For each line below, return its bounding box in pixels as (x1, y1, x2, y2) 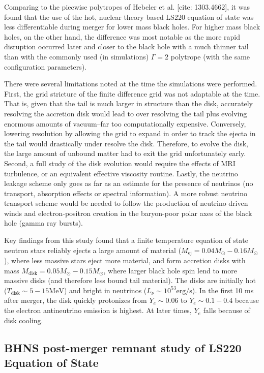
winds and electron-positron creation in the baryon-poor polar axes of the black (4, 207, 252, 218)
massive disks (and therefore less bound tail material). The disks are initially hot (4, 275, 256, 286)
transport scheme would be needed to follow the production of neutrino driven (4, 198, 248, 208)
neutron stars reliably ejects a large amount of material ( (4, 244, 182, 255)
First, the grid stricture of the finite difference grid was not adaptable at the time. (4, 88, 260, 99)
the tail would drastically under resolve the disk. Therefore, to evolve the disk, (4, 138, 249, 148)
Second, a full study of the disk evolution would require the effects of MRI (4, 158, 236, 168)
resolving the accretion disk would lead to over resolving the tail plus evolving (4, 108, 247, 118)
